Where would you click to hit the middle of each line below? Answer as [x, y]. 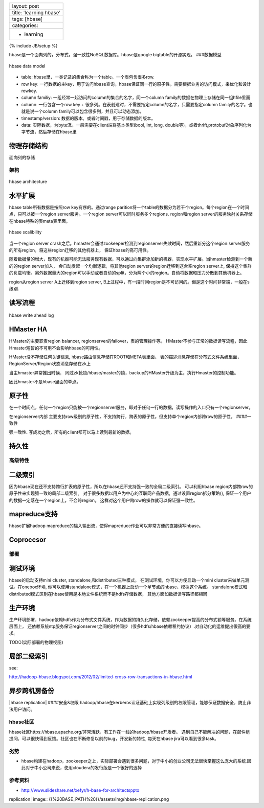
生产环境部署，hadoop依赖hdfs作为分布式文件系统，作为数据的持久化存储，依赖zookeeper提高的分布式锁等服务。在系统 [130, 620]
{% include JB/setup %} [33, 46]
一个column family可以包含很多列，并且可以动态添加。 [89, 111]
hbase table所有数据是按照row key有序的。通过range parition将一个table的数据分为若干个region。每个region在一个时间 [129, 208]
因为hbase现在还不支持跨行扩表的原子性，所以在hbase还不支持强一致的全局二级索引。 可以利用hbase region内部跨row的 [131, 486]
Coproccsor [28, 540]
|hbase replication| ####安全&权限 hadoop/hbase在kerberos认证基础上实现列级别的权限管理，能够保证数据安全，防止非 [130, 703]
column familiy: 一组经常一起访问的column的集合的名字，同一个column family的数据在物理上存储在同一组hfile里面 [136, 97]
